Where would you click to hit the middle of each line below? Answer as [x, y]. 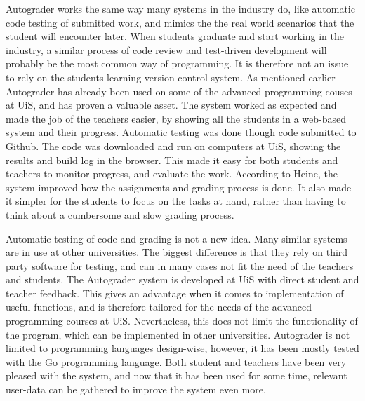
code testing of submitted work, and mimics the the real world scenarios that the [180, 22]
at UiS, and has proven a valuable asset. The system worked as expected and [171, 105]
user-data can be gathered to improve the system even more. [136, 389]
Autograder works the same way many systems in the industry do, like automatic [180, 8]
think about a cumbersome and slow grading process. [120, 214]
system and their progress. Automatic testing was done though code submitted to [181, 132]
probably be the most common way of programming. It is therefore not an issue [177, 63]
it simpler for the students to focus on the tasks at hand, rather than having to [176, 201]
